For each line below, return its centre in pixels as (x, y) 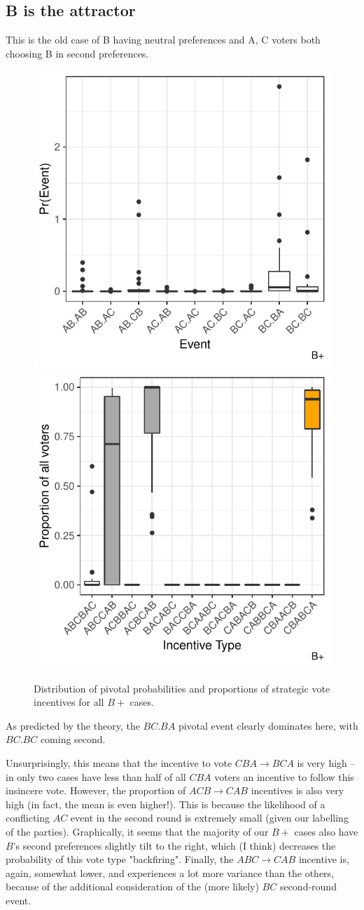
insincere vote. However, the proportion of (96, 790)
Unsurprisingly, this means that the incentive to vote (119, 762)
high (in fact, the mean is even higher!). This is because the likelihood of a (166, 804)
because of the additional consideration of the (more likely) (132, 886)
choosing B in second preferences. (77, 53)
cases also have (326, 831)
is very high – (326, 762)
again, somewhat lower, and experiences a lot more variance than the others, (170, 872)
